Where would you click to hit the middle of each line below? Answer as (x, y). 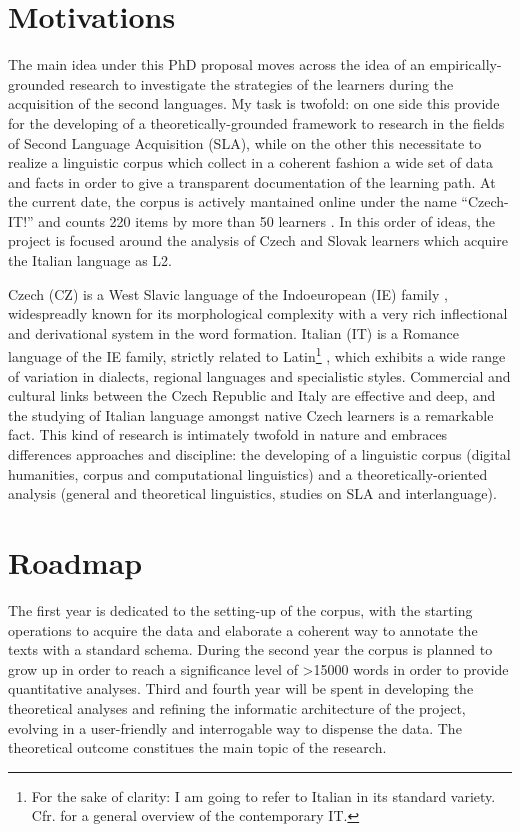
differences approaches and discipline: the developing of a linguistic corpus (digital (259, 454)
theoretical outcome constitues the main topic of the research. (197, 747)
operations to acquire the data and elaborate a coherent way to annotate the (243, 629)
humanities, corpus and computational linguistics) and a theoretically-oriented (248, 473)
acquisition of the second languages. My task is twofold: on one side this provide (254, 103)
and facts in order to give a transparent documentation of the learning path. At (252, 181)
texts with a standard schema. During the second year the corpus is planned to (250, 649)
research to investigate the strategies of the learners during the (261, 83)
